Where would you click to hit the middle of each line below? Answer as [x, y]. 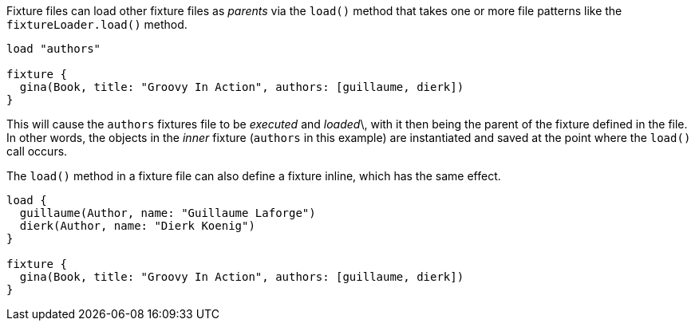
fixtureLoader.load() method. [97, 24]
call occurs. [37, 151]
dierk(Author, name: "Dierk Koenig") [137, 226]
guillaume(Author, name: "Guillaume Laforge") [168, 213]
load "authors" [54, 49]
